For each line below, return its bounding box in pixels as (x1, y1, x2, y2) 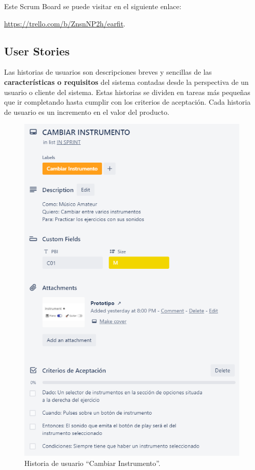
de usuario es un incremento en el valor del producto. (4, 106, 169, 117)
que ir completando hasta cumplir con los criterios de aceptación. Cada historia (4, 97, 251, 107)
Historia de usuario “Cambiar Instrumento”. (24, 458, 161, 468)
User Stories (4, 43, 70, 58)
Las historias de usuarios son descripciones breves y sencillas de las (4, 67, 212, 77)
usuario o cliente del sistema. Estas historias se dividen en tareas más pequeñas (4, 86, 250, 97)
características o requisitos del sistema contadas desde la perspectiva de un (4, 76, 249, 87)
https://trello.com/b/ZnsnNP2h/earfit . (4, 18, 126, 28)
